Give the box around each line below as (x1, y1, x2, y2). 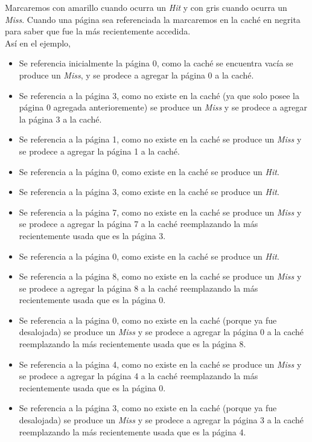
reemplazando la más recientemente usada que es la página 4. (19, 425, 246, 438)
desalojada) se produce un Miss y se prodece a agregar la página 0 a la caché (19, 325, 304, 338)
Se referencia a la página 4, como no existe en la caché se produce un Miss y (19, 357, 302, 370)
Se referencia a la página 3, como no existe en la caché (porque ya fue (19, 402, 277, 414)
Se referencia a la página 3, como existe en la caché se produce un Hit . (19, 185, 279, 198)
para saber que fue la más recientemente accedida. (5, 25, 191, 37)
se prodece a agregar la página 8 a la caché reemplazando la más (19, 281, 258, 294)
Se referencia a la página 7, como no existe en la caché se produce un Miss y (19, 205, 302, 218)
